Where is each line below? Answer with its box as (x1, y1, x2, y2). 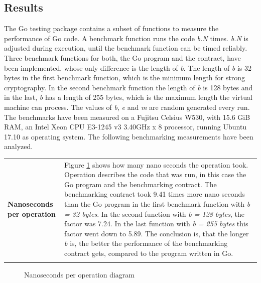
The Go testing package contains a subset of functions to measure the (4, 23, 219, 34)
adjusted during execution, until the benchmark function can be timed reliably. (4, 43, 247, 53)
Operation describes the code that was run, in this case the (64, 169, 246, 180)
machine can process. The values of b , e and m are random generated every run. (4, 101, 250, 112)
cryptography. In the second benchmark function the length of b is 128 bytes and (4, 82, 253, 92)
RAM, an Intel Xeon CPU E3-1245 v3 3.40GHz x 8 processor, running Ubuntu (4, 121, 247, 132)
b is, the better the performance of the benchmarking (64, 238, 228, 248)
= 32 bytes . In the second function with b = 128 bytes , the (64, 208, 245, 219)
